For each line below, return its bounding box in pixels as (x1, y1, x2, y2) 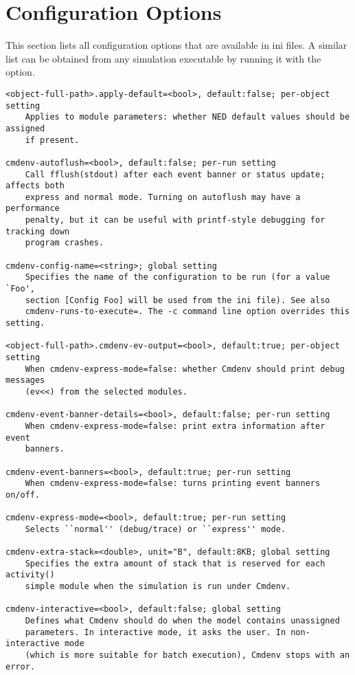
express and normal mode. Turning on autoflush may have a (25, 192, 301, 202)
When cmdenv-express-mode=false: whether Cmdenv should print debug (25, 364, 345, 374)
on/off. (5, 489, 41, 500)
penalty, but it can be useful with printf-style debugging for (25, 215, 325, 225)
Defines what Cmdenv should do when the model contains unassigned (25, 616, 340, 626)
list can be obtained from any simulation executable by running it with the (5, 51, 321, 65)
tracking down (5, 226, 70, 236)
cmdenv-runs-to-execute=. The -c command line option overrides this (25, 307, 350, 317)
